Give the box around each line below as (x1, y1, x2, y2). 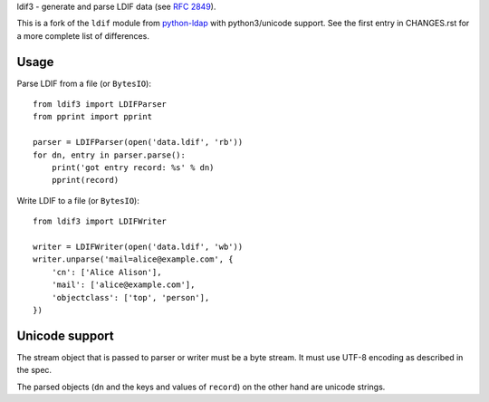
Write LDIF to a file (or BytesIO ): (16, 195, 139, 206)
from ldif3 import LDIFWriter (33, 216, 168, 226)
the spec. (16, 365, 53, 376)
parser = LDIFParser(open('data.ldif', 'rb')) (33, 137, 244, 148)
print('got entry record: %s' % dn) (51, 163, 215, 173)
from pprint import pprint (33, 111, 153, 122)
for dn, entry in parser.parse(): (33, 149, 186, 160)
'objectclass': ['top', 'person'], (51, 292, 210, 302)
